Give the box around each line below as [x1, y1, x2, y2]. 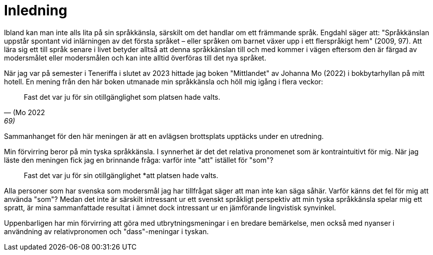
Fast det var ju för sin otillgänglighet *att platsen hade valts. [24, 171, 218, 180]
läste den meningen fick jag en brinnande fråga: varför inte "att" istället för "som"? [4, 155, 274, 164]
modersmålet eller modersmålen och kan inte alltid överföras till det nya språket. [4, 53, 267, 62]
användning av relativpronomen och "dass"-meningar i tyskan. [4, 227, 209, 236]
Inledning [4, 2, 68, 19]
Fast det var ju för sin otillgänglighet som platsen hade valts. [24, 92, 220, 101]
